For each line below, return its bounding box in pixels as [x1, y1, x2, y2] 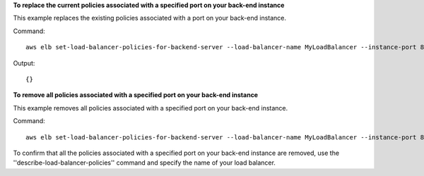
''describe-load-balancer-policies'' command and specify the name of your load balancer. [13, 158, 276, 167]
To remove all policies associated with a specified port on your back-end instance [13, 91, 258, 99]
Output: [13, 58, 35, 67]
